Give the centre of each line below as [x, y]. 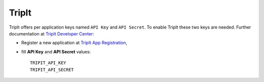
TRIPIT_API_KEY [48, 63]
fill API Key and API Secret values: [56, 51]
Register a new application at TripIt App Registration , [74, 43]
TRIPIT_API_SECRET [52, 70]
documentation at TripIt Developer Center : [52, 33]
